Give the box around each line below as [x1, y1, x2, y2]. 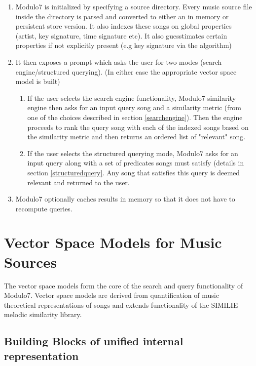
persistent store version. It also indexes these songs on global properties [15, 21, 232, 31]
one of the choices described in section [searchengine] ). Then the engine [27, 112, 243, 122]
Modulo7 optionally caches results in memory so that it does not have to [15, 194, 235, 204]
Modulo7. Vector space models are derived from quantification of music [4, 290, 219, 300]
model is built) [15, 76, 60, 86]
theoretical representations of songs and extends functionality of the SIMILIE [4, 299, 238, 310]
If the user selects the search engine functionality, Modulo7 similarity [27, 92, 236, 103]
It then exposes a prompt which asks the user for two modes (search [15, 56, 222, 67]
